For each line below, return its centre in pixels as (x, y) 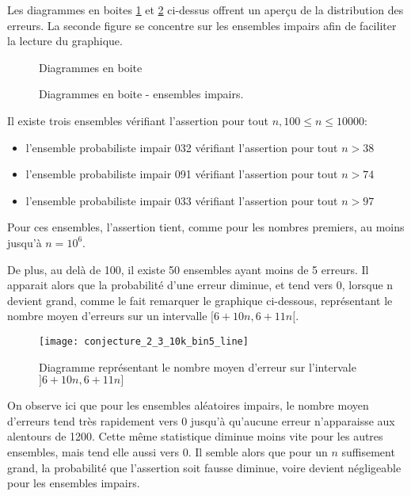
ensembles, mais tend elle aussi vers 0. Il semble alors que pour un (167, 451)
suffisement (368, 451)
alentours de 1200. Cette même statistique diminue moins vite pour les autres (195, 436)
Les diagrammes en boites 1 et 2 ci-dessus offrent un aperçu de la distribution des (205, 10)
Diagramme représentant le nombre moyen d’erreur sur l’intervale (198, 366)
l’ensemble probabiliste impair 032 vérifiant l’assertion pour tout (182, 147)
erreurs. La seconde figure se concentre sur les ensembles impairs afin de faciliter (202, 25)
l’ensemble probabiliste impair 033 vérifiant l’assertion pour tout (182, 200)
